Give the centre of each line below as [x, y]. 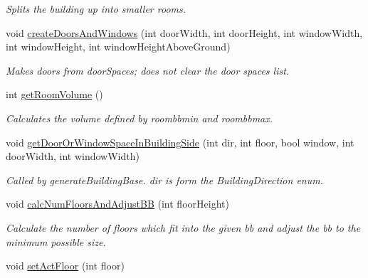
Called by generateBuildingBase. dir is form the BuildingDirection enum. [164, 180]
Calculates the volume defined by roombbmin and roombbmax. [140, 118]
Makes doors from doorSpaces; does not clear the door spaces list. [148, 70]
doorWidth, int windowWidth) [73, 156]
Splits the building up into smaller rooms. [96, 9]
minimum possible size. [56, 241]
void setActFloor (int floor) [65, 266]
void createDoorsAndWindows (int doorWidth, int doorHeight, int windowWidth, [184, 32]
